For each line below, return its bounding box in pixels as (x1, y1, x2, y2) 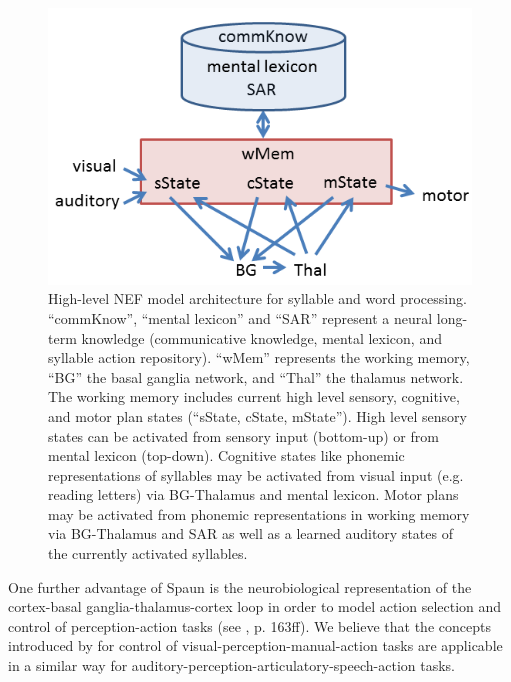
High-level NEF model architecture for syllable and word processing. (48, 288, 467, 309)
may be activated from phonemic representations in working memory (48, 503, 470, 524)
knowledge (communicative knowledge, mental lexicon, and (81, 327, 442, 348)
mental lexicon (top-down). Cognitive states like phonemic (48, 445, 405, 466)
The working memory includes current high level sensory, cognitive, (48, 386, 460, 407)
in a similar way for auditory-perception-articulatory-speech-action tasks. (8, 655, 456, 676)
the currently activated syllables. (48, 543, 248, 564)
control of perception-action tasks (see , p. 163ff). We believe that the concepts (8, 615, 491, 636)
